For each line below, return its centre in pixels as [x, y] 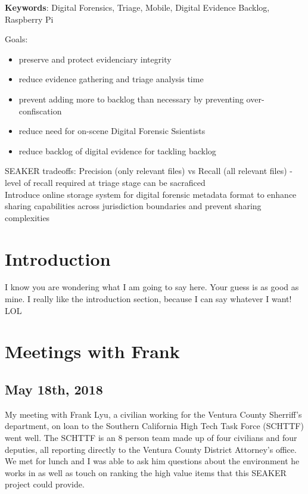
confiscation [40, 111]
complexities [27, 217]
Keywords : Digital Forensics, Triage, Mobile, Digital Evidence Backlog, [137, 7]
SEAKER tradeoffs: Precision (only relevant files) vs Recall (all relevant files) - [149, 171]
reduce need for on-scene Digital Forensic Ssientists [112, 131]
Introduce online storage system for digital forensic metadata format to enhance [151, 194]
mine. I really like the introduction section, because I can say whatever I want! [148, 299]
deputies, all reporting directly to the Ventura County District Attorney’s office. [151, 449]
